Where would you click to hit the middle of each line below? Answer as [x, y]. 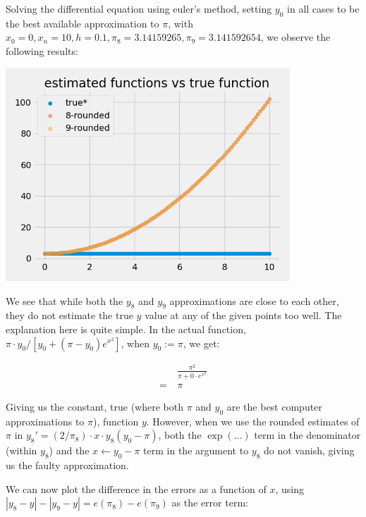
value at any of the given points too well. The [243, 315]
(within [22, 450]
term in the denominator [307, 435]
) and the [69, 450]
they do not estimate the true [69, 315]
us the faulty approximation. [67, 465]
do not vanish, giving [309, 450]
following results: [42, 50]
